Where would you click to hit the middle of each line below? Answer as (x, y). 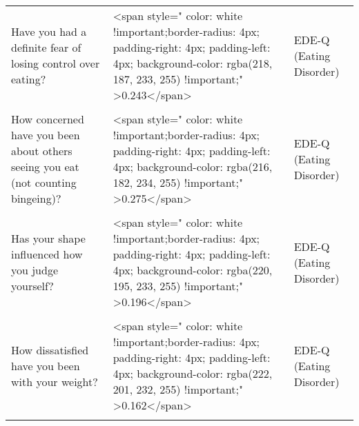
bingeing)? (36, 198)
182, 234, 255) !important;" (178, 182)
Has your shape (48, 238)
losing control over (56, 63)
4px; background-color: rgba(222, (193, 373)
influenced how (47, 254)
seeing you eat (45, 166)
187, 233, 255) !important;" (178, 79)
